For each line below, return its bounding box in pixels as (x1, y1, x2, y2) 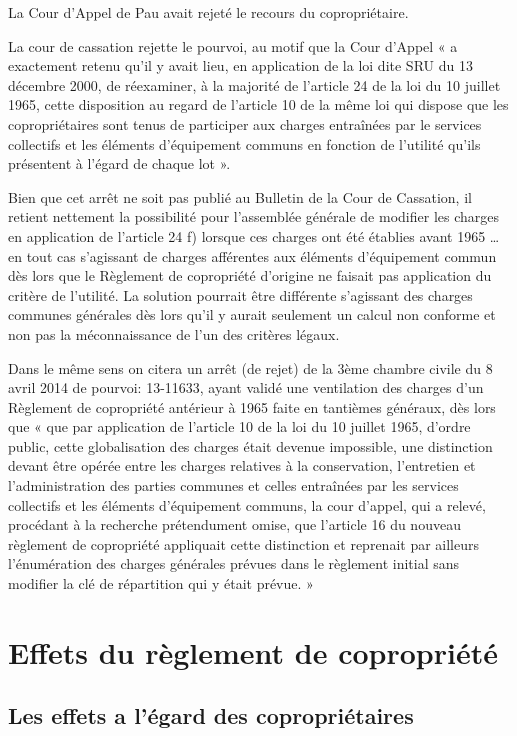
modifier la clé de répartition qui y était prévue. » (8, 573, 314, 594)
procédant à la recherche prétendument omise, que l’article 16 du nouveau (8, 514, 461, 535)
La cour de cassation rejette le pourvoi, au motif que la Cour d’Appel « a (8, 35, 458, 56)
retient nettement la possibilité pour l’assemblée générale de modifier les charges (8, 206, 499, 227)
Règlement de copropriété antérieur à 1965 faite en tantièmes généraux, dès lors (8, 396, 496, 417)
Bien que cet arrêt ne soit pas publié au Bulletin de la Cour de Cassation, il (8, 186, 472, 207)
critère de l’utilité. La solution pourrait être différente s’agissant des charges (8, 284, 473, 305)
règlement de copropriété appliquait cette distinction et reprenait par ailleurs (8, 533, 480, 554)
